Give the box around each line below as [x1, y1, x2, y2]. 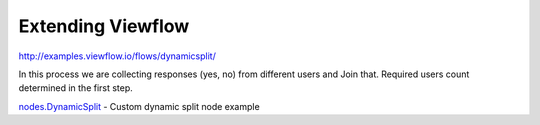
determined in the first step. [18, 82, 134, 94]
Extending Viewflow [18, 15, 190, 37]
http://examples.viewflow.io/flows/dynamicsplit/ [18, 50, 217, 62]
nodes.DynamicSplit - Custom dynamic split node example [18, 100, 260, 112]
